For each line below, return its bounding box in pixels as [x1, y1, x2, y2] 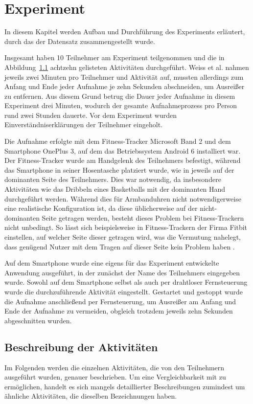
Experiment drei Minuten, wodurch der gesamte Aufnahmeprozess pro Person [4, 100, 237, 111]
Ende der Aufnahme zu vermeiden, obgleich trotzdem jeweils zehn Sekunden [4, 306, 233, 316]
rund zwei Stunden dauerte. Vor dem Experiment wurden [4, 110, 177, 120]
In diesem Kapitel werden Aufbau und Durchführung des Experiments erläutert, [4, 26, 245, 37]
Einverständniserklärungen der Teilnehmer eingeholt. [4, 119, 162, 130]
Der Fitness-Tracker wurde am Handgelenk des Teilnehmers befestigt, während [4, 155, 241, 165]
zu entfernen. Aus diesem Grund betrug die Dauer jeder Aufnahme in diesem [4, 90, 235, 101]
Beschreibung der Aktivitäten [4, 339, 158, 354]
